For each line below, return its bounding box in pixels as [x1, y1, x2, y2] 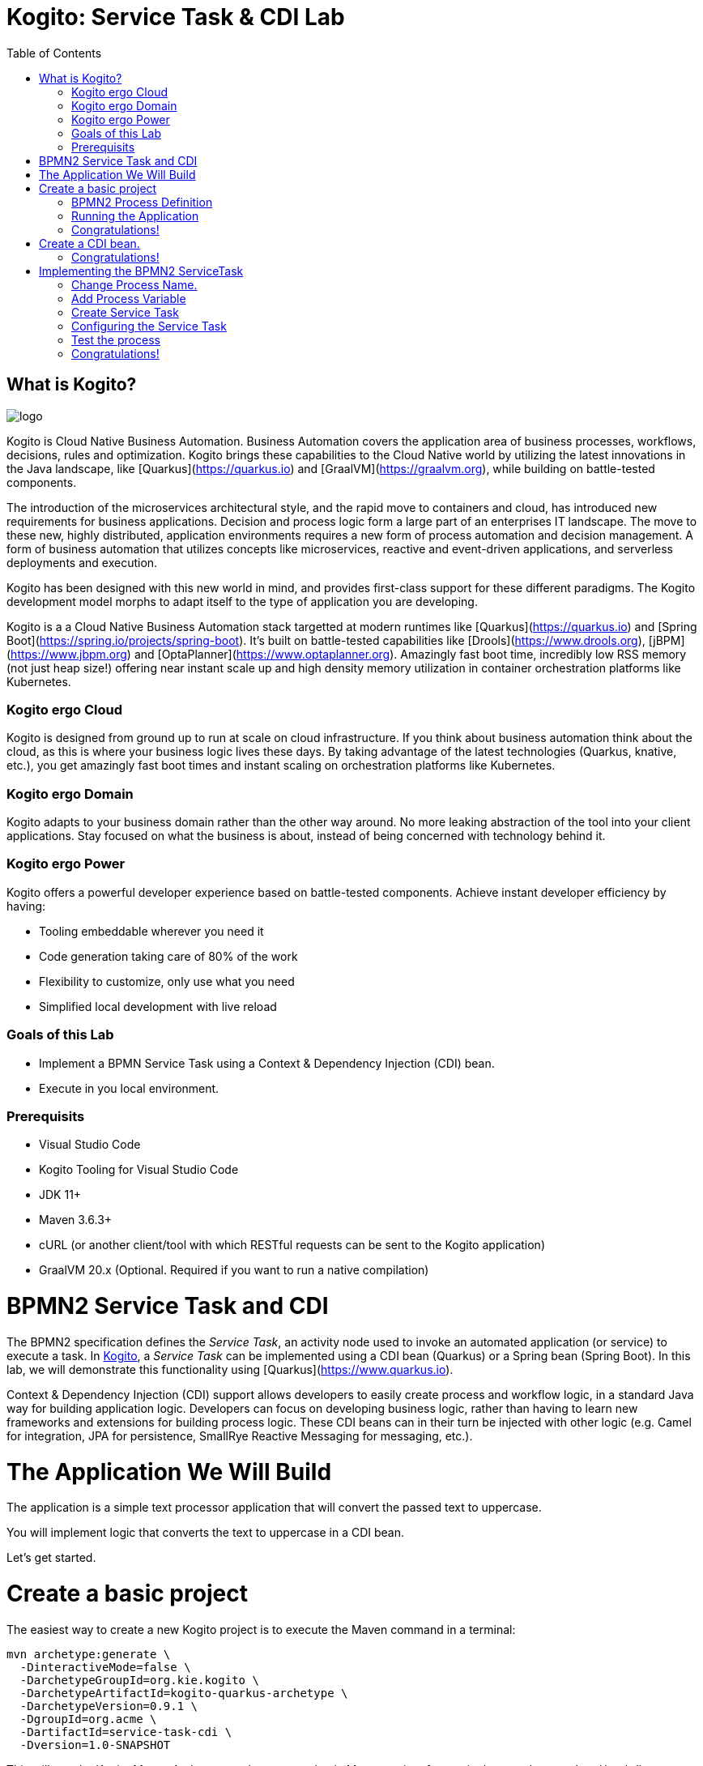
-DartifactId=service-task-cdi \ [19, 1725, 232, 1738]
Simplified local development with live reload [39, 999, 277, 1013]
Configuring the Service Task [71, 318, 227, 333]
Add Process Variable [71, 291, 186, 305]
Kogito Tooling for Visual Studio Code [39, 1162, 239, 1177]
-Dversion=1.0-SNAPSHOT [19, 1738, 171, 1751]
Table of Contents [6, 45, 102, 60]
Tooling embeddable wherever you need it [39, 924, 264, 938]
